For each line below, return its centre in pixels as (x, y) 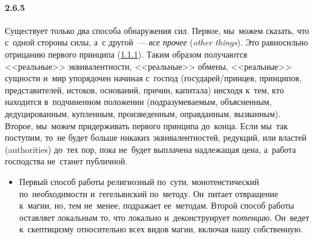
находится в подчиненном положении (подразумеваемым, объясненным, (139, 102)
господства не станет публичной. (66, 161)
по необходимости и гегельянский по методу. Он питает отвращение (149, 193)
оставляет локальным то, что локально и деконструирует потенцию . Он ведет (164, 217)
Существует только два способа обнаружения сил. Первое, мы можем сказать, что (157, 30)
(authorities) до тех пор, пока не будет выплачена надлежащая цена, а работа (151, 149)
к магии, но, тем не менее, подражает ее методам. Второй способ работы (157, 205)
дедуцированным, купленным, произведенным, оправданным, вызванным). (143, 113)
